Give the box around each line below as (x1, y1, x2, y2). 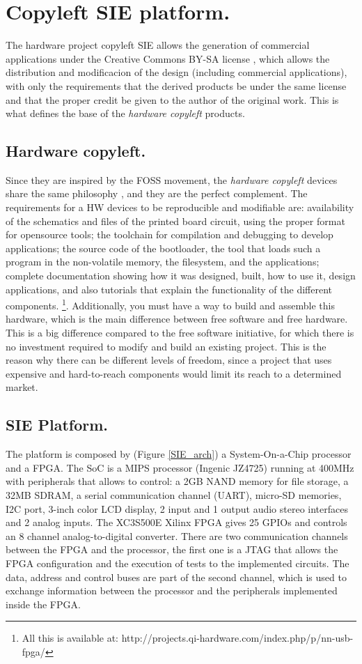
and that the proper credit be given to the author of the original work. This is (6, 92, 339, 107)
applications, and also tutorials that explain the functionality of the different (6, 281, 332, 296)
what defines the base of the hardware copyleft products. (6, 106, 245, 121)
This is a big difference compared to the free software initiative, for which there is (6, 325, 354, 340)
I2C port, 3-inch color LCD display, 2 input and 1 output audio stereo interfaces (6, 501, 348, 516)
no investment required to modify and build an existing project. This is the (6, 339, 326, 353)
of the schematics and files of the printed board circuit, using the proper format (6, 213, 345, 228)
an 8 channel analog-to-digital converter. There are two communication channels (6, 528, 348, 543)
